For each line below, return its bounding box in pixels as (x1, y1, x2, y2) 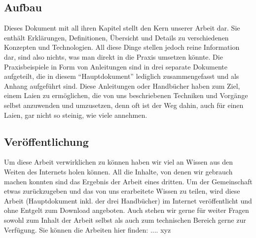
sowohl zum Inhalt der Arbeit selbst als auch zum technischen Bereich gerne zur (4, 214, 246, 225)
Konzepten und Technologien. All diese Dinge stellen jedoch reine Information (4, 42, 240, 52)
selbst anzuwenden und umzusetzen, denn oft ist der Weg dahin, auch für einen (4, 100, 244, 110)
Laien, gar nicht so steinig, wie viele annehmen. (4, 109, 147, 120)
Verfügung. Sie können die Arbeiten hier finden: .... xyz (4, 224, 171, 235)
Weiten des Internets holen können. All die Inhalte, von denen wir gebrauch (4, 166, 233, 176)
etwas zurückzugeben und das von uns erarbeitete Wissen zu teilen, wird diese (4, 186, 240, 196)
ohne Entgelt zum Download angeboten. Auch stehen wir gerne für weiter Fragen (4, 205, 249, 215)
